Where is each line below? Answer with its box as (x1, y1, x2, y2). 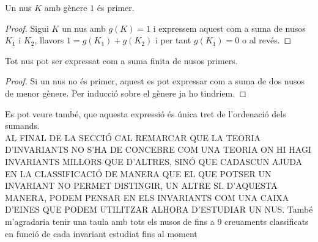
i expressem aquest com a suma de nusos (153, 21, 306, 34)
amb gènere (44, 1, 87, 13)
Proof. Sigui (5, 21, 49, 34)
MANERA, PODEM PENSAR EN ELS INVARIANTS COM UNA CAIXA (5, 191, 289, 204)
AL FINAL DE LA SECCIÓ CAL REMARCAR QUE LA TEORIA (5, 131, 261, 144)
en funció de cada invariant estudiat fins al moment (5, 227, 198, 240)
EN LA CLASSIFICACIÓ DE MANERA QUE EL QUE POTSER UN (5, 167, 272, 180)
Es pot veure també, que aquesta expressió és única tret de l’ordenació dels (5, 107, 286, 120)
